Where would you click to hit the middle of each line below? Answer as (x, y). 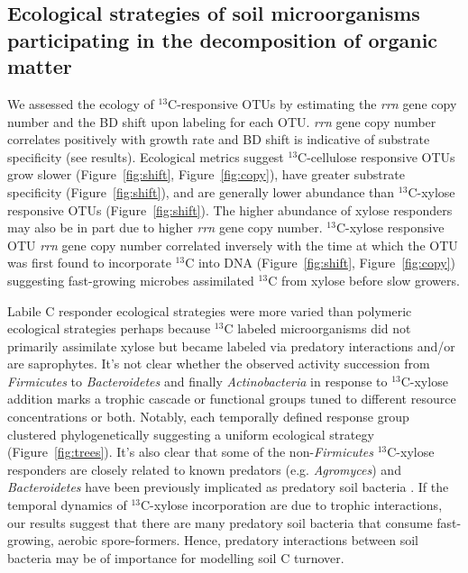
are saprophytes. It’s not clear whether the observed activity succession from (219, 364)
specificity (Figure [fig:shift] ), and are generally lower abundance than (201, 191)
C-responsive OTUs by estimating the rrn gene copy (312, 103)
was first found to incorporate (89, 263)
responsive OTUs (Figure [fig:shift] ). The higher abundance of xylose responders (230, 209)
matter (40, 66)
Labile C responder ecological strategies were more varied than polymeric (210, 310)
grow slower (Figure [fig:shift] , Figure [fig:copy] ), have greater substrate (206, 174)
